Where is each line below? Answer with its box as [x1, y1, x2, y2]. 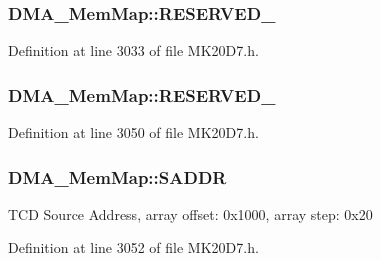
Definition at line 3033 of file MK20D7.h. [8, 40, 259, 61]
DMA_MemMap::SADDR [8, 164, 227, 189]
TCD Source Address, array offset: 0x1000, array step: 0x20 [8, 203, 373, 224]
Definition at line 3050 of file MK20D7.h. [8, 122, 259, 143]
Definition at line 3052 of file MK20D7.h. [8, 237, 259, 258]
